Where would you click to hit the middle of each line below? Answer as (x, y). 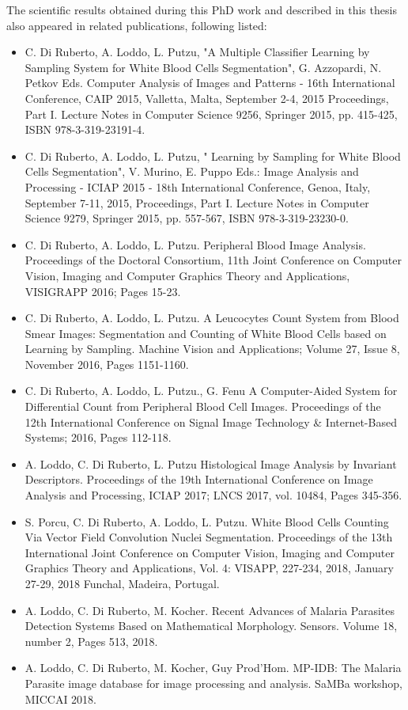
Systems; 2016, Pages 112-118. (98, 437)
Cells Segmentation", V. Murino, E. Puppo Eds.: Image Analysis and (192, 171)
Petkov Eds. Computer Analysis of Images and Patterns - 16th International (210, 83)
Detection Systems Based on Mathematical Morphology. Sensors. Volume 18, (211, 626)
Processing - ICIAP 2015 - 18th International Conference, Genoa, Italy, (198, 186)
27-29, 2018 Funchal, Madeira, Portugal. (122, 583)
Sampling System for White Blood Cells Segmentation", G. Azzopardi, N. (203, 67)
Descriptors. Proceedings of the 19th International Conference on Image (199, 479)
